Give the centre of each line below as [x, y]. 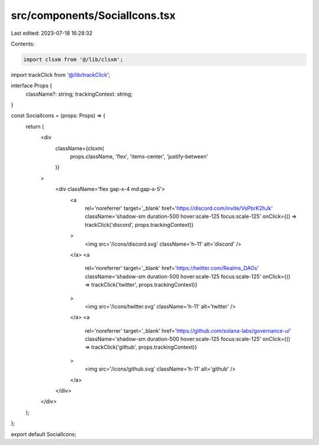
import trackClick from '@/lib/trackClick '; [61, 74]
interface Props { [32, 86]
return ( [35, 126]
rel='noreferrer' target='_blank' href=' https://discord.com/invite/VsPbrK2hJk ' [179, 208]
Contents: [23, 44]
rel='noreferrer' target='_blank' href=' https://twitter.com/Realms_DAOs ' [172, 268]
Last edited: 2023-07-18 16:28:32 [52, 33]
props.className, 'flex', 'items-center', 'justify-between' [139, 157]
